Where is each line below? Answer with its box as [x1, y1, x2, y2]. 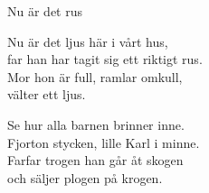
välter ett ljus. [7, 85, 86, 104]
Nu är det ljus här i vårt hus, [7, 32, 168, 51]
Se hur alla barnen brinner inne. [7, 115, 185, 133]
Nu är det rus [7, 2, 82, 20]
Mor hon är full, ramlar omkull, [7, 67, 183, 86]
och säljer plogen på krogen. [7, 168, 163, 187]
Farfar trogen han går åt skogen [7, 151, 184, 170]
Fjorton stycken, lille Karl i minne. [7, 133, 200, 152]
